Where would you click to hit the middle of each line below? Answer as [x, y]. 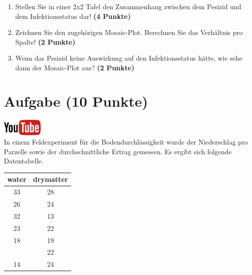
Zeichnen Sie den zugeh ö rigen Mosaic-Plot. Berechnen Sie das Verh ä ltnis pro [129, 32]
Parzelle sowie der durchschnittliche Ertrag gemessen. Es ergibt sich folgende [118, 151]
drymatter [51, 179]
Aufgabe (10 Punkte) [76, 101]
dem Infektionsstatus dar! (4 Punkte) [73, 16]
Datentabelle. [24, 161]
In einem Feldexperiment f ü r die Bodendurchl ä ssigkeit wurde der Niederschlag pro [126, 142]
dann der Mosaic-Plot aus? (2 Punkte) [75, 67]
